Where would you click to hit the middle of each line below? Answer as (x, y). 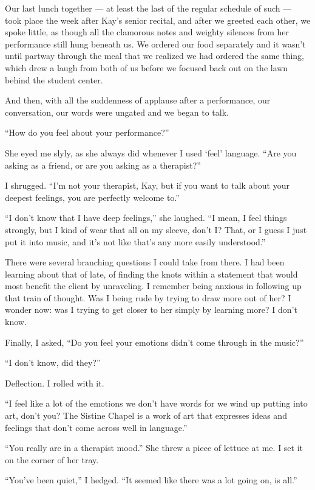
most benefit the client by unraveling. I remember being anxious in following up (153, 286)
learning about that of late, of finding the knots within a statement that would (151, 274)
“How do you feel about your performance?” (87, 132)
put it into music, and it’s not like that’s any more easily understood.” (135, 241)
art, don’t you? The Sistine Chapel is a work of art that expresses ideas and (146, 415)
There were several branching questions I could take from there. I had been (145, 262)
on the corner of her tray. (52, 459)
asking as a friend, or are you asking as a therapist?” (103, 165)
